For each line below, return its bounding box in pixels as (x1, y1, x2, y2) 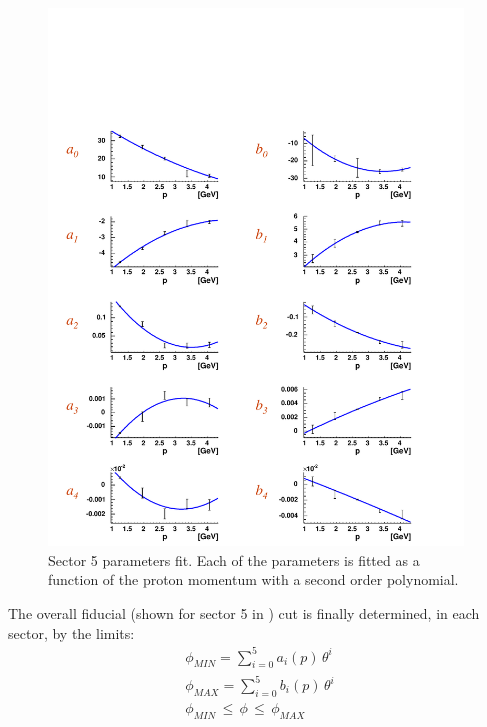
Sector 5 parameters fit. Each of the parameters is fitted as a (48, 549, 420, 570)
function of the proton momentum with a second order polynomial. (48, 569, 459, 590)
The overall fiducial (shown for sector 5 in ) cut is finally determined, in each (8, 602, 480, 623)
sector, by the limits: (8, 622, 135, 643)
